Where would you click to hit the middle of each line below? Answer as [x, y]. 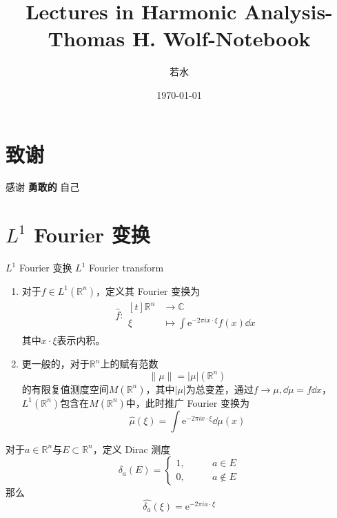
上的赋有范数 [129, 364]
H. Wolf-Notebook [221, 38]
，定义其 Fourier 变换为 [148, 290]
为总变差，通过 [219, 388]
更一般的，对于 [55, 364]
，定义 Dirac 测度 [132, 449]
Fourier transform [126, 268]
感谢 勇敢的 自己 [43, 187]
